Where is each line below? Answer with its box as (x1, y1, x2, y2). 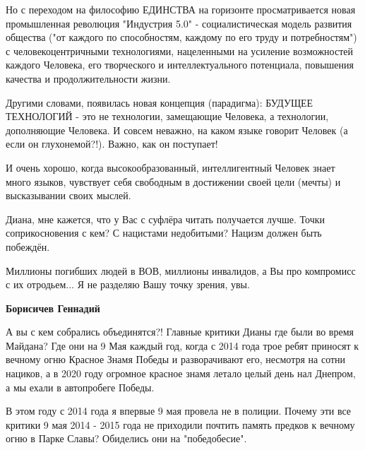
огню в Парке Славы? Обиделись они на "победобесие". (6, 431, 247, 446)
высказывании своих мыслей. (6, 188, 131, 203)
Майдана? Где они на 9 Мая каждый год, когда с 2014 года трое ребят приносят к (6, 338, 359, 353)
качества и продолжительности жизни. (6, 71, 171, 85)
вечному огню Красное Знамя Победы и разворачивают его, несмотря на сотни (6, 352, 346, 367)
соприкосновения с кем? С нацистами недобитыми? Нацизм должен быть (6, 225, 322, 240)
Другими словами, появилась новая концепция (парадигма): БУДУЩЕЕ (6, 95, 313, 109)
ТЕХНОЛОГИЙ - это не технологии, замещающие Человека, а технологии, (6, 109, 329, 124)
